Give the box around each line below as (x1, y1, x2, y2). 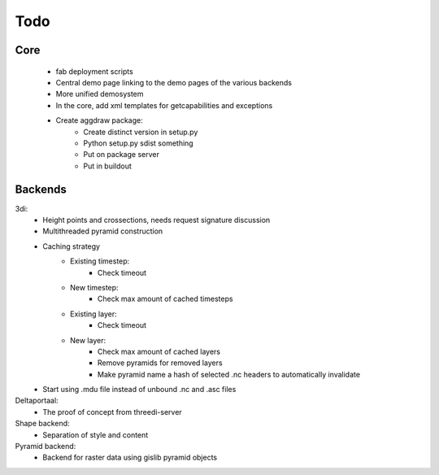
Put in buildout (83, 161, 132, 171)
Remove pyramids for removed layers (98, 358, 223, 368)
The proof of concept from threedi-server (42, 407, 182, 416)
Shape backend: (15, 419, 70, 429)
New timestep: (70, 282, 119, 292)
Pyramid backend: (15, 442, 76, 451)
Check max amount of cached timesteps (98, 294, 233, 304)
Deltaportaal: (15, 395, 59, 406)
